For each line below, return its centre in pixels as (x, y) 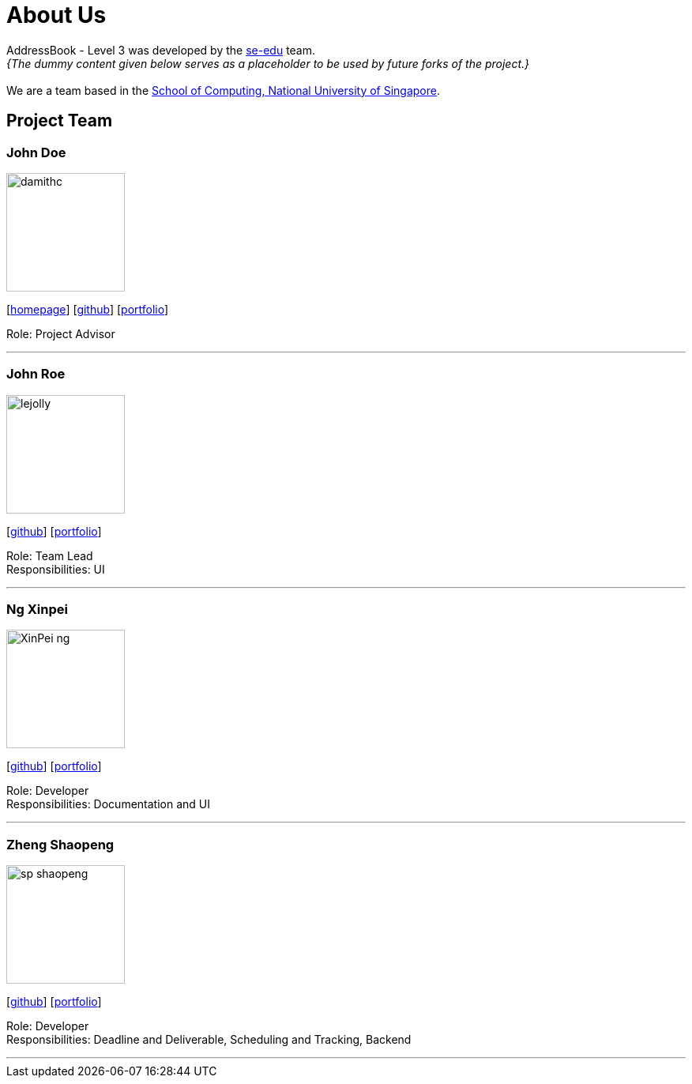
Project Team (60, 121)
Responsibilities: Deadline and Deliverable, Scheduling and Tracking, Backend (209, 1040)
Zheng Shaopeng (60, 844)
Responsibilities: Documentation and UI (108, 804)
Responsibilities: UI (56, 569)
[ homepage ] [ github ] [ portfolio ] (88, 309)
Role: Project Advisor (61, 333)
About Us (56, 15)
